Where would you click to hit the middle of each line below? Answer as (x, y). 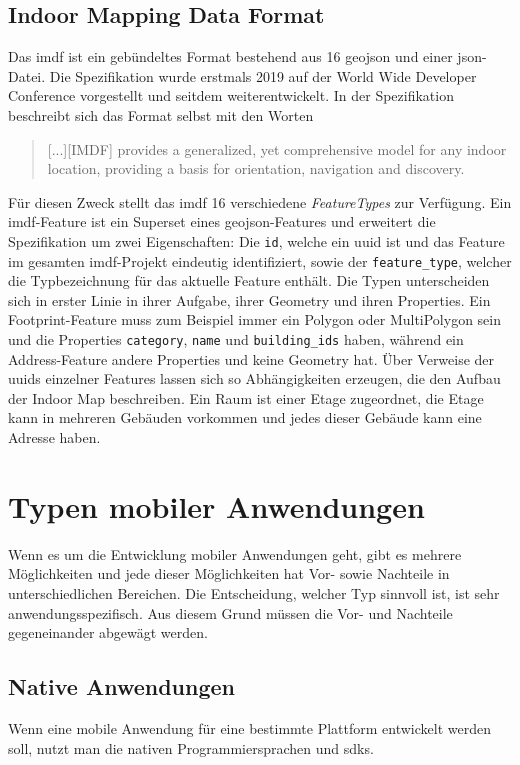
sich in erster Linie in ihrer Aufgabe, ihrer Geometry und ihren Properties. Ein (249, 299)
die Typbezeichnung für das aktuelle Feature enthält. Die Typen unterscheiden (249, 280)
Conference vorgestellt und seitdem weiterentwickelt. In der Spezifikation (231, 95)
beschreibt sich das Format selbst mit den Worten (161, 114)
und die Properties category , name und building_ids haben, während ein (236, 339)
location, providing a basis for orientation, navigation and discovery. (256, 168)
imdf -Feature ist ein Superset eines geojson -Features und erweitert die (222, 221)
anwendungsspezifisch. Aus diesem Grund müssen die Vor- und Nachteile (230, 612)
